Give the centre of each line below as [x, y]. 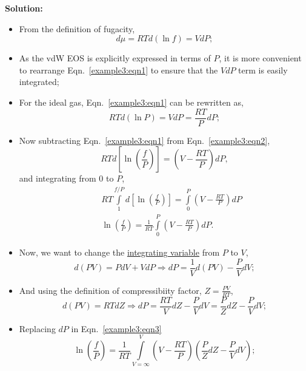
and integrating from [58, 178]
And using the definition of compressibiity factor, [110, 290]
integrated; [39, 82]
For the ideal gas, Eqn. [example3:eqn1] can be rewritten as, [131, 102]
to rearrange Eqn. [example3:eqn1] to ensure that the [118, 70]
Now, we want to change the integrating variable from [119, 252]
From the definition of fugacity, [77, 28]
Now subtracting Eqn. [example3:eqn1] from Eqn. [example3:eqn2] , [145, 140]
